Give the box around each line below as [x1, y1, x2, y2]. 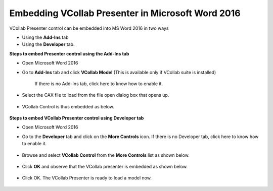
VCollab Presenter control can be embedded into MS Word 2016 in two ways [9, 25, 169, 31]
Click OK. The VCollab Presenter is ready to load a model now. [22, 175, 152, 181]
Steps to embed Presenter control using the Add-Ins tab [9, 50, 129, 56]
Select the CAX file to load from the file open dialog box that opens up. [22, 92, 169, 98]
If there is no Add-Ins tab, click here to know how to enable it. [34, 81, 163, 87]
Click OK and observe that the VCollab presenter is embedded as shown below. [22, 164, 188, 170]
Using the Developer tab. [22, 41, 75, 47]
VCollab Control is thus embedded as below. [22, 103, 115, 109]
